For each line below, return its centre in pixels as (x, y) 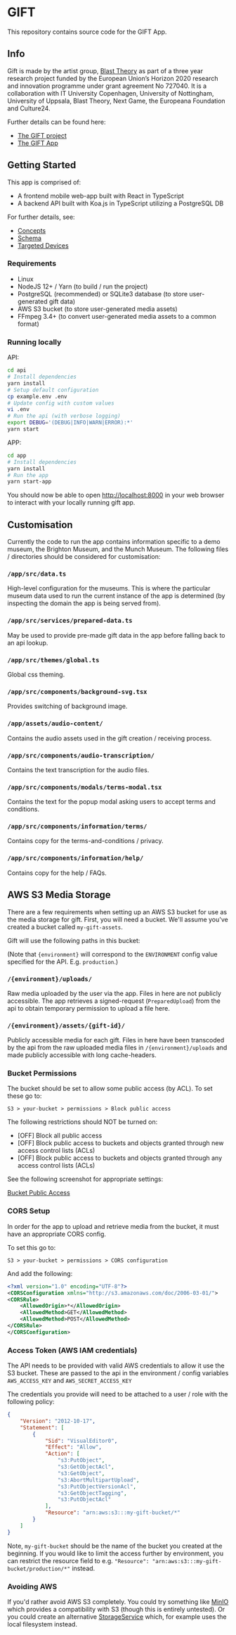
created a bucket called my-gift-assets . (65, 927)
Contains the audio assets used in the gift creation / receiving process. (110, 738)
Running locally (34, 342)
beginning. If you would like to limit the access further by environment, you (115, 1553)
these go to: (25, 1096)
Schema (29, 238)
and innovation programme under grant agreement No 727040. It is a (107, 86)
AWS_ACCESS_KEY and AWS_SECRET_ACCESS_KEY (70, 1381)
